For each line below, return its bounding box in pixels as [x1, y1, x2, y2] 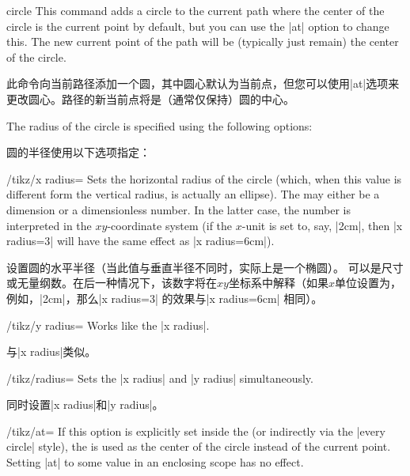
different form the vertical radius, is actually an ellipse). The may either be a [6, 186, 380, 202]
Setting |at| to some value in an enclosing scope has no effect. [6, 454, 304, 470]
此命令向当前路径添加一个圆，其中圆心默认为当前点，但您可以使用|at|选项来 [6, 75, 400, 92]
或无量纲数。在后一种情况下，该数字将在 [6, 274, 217, 291]
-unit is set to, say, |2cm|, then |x [241, 217, 403, 233]
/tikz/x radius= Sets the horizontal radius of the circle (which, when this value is [6, 170, 402, 187]
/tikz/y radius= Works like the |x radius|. [6, 316, 210, 333]
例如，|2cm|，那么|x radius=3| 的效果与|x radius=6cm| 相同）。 [6, 289, 323, 306]
